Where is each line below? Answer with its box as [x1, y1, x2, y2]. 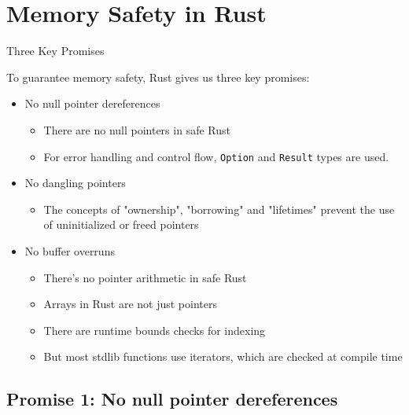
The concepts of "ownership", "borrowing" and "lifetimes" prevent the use [43, 200, 395, 217]
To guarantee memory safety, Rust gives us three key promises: [6, 68, 310, 85]
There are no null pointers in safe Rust [43, 121, 230, 138]
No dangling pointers [24, 174, 126, 191]
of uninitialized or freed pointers [43, 216, 199, 233]
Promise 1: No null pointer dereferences [6, 387, 338, 411]
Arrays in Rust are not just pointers [43, 296, 217, 312]
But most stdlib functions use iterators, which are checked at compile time [43, 348, 403, 365]
